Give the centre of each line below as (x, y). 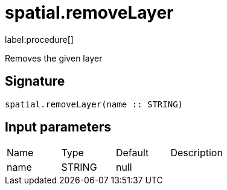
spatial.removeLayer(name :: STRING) (94, 104)
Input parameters (58, 127)
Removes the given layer (54, 58)
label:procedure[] (39, 39)
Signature (35, 81)
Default (132, 153)
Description (197, 153)
